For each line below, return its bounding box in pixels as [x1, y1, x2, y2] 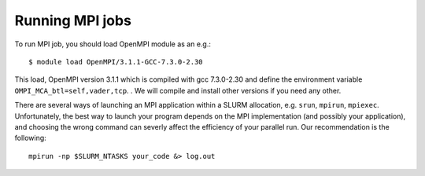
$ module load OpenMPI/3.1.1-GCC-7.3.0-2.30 [28, 57, 204, 66]
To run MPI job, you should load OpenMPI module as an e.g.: [14, 39, 212, 49]
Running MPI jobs [14, 12, 131, 29]
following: [14, 134, 46, 143]
